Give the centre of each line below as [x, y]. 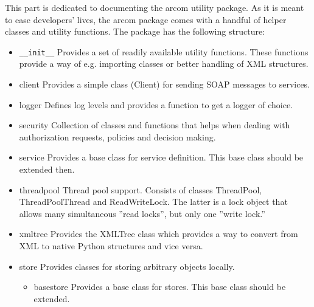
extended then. [47, 169]
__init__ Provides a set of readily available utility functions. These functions [164, 51]
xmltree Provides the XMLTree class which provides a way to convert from [159, 234]
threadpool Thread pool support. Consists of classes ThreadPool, [141, 189]
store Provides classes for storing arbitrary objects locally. [127, 266]
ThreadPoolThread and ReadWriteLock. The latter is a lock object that [153, 202]
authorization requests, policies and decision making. [117, 136]
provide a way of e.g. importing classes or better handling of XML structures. [164, 64]
